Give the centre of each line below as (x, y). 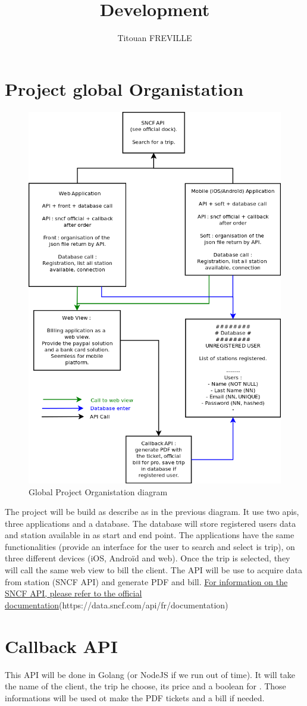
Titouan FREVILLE (155, 38)
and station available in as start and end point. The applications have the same (150, 535)
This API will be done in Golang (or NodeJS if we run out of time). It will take (150, 674)
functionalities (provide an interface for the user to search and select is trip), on (150, 546)
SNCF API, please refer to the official (73, 593)
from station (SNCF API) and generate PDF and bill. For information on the (146, 581)
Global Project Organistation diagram (98, 491)
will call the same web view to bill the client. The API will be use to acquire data (154, 570)
